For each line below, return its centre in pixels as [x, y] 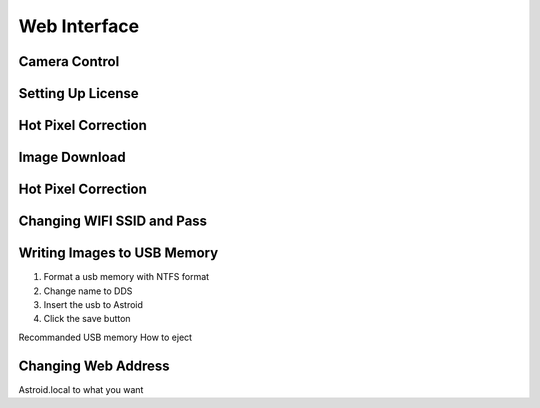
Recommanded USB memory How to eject [105, 337]
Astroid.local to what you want [81, 389]
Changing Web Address [94, 365]
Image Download [72, 157]
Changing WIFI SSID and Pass [113, 221]
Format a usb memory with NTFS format [126, 277]
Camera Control [69, 61]
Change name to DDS [88, 291]
